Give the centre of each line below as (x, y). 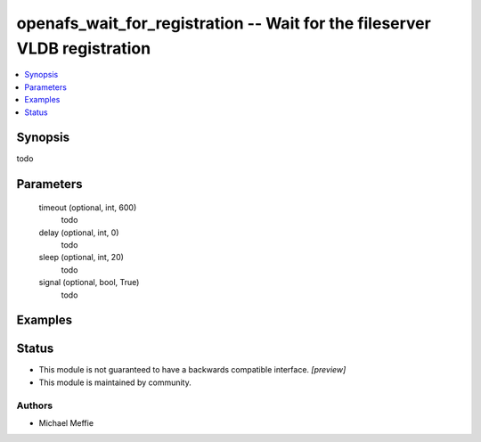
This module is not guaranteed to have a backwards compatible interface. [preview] (192, 370)
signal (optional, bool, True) (89, 282)
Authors (35, 405)
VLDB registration (84, 48)
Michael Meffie (66, 423)
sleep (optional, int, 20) (82, 258)
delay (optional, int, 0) (79, 233)
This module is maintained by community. (115, 382)
